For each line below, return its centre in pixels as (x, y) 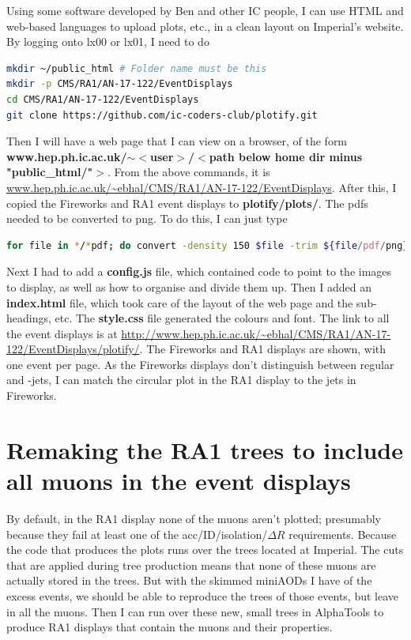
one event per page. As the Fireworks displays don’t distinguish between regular (200, 364)
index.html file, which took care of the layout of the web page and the (180, 302)
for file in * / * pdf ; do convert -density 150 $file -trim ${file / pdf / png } (207, 245)
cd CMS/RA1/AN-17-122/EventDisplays (103, 99)
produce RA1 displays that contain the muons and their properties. (170, 627)
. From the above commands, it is (189, 172)
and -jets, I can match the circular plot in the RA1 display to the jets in (181, 380)
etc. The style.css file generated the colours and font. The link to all (222, 318)
